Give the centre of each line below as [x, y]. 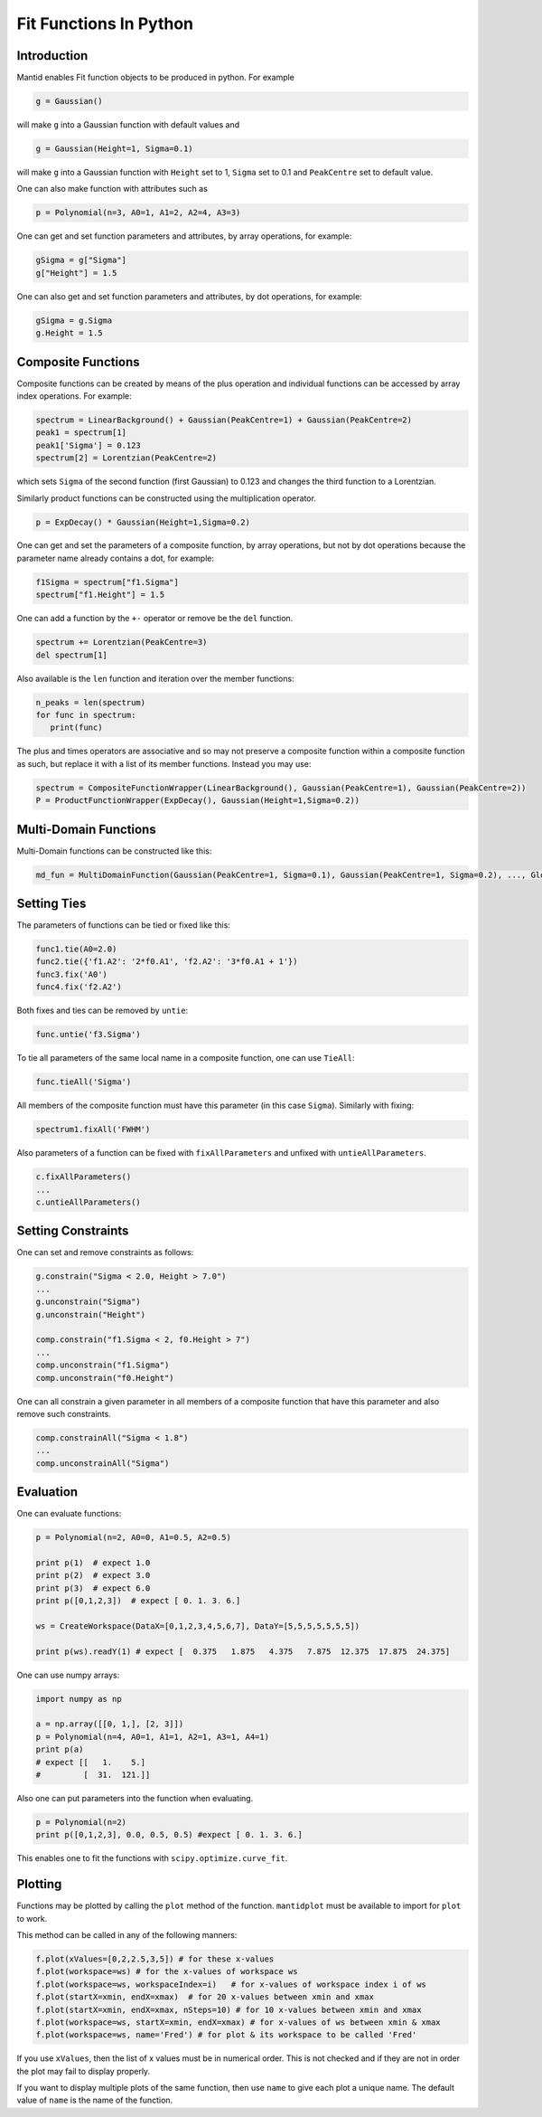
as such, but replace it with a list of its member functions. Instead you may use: [164, 763]
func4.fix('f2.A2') [79, 987]
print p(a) [60, 1749]
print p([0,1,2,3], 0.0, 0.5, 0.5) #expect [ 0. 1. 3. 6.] [169, 1835]
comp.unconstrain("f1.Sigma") [103, 1365]
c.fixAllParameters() [84, 1177]
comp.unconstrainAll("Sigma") [103, 1463]
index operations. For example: [75, 396]
